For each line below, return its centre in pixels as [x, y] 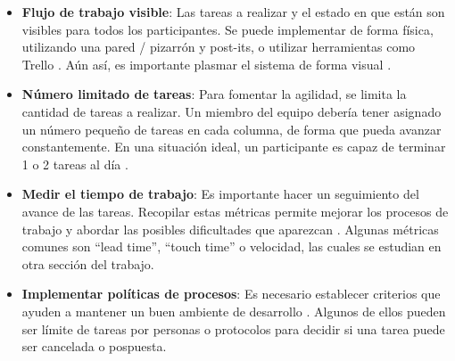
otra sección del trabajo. [88, 263]
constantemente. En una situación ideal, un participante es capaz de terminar [234, 147]
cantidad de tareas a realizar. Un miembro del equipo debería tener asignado [232, 111]
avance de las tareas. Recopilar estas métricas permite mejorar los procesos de [235, 211]
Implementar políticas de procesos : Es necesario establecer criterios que [231, 294]
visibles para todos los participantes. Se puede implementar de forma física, [227, 29]
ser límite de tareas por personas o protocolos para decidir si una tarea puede [233, 328]
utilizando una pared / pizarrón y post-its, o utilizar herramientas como [219, 47]
